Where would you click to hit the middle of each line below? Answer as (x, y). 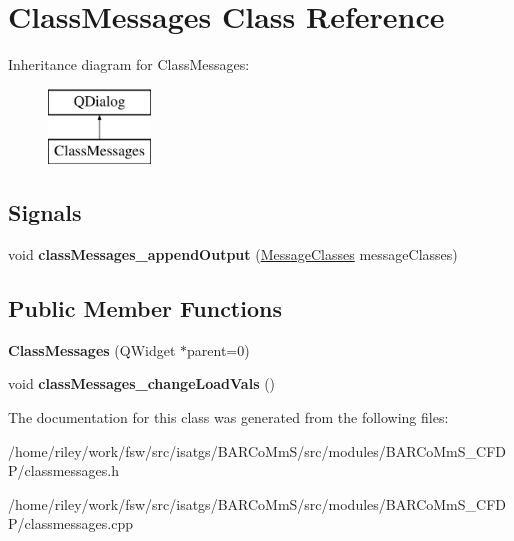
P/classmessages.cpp (70, 523)
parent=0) (218, 349)
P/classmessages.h (63, 470)
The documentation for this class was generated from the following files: (228, 417)
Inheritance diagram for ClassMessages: (129, 64)
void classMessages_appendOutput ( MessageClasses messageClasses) (233, 254)
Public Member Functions (145, 308)
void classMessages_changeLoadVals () (142, 383)
